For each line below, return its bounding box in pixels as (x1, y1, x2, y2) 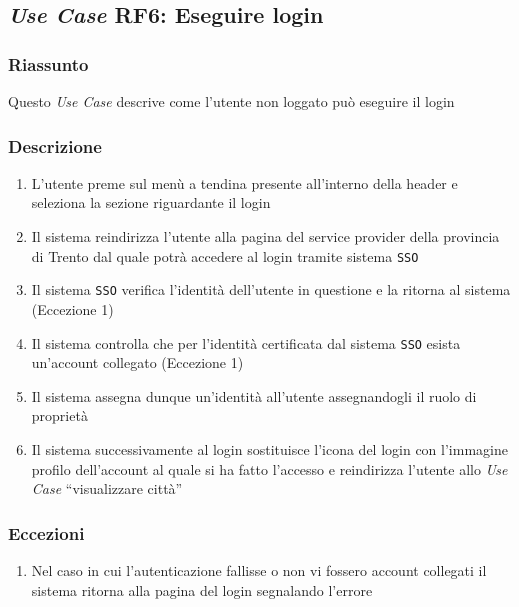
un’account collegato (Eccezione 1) (31, 352, 244, 373)
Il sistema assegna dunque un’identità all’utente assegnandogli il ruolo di (31, 385, 477, 406)
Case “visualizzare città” (31, 478, 183, 499)
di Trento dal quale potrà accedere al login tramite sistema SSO (31, 245, 419, 266)
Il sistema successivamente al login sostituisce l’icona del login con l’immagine (31, 438, 508, 459)
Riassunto (8, 51, 89, 76)
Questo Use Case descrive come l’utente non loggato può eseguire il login (8, 91, 455, 111)
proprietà (31, 405, 88, 426)
